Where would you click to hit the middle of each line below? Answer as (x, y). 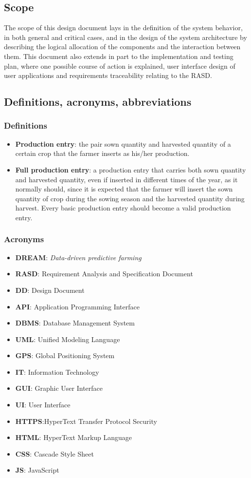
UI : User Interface (43, 405)
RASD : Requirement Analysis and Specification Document (104, 274)
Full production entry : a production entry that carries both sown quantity (131, 169)
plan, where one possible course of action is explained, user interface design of (120, 66)
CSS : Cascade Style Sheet (54, 453)
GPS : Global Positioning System (65, 355)
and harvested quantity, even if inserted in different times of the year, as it (126, 179)
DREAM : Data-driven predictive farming (78, 257)
